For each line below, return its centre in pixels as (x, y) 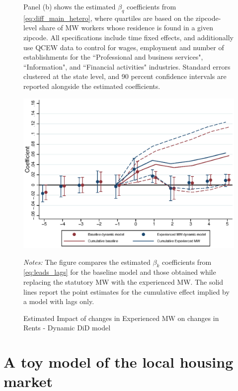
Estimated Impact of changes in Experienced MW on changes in (121, 318)
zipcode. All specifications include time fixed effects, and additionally (128, 37)
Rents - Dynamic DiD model (67, 328)
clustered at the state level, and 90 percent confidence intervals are (125, 76)
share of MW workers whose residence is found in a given (126, 28)
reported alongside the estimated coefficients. (92, 86)
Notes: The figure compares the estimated (87, 262)
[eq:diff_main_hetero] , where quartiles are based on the (109, 18)
